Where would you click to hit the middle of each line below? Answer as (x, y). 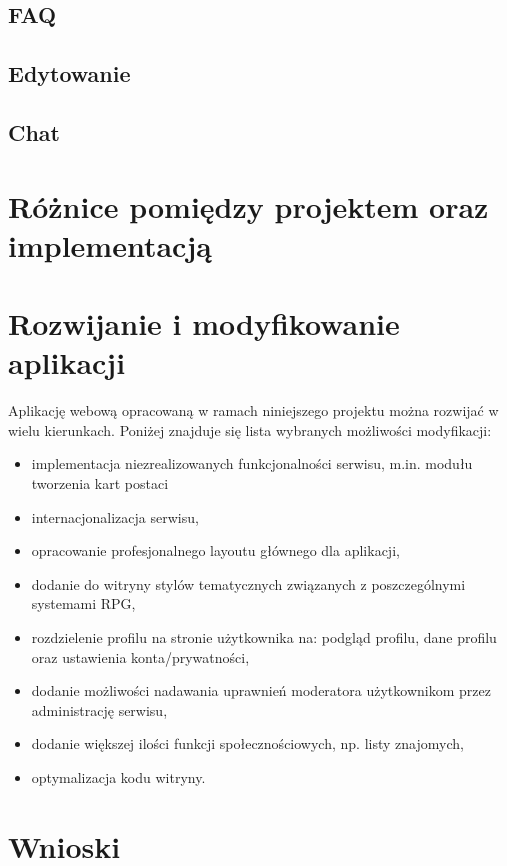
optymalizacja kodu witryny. (118, 776)
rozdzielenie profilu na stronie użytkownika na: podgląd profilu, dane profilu (264, 636)
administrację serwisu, (99, 709)
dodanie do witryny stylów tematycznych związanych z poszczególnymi (248, 583)
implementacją (110, 244)
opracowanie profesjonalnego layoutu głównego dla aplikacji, (215, 550)
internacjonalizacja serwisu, (115, 516)
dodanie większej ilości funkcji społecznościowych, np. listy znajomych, (247, 743)
